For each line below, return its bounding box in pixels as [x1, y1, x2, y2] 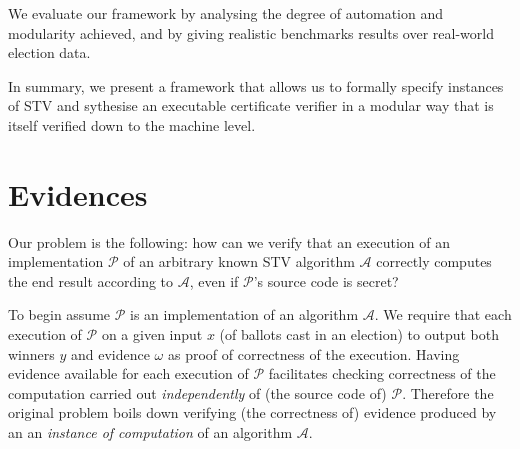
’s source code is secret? [253, 270, 399, 291]
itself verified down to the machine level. [8, 114, 256, 135]
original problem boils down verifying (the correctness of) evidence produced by [8, 402, 497, 423]
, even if [189, 270, 239, 291]
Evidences [8, 173, 148, 214]
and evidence [70, 343, 150, 364]
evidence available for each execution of [8, 363, 249, 384]
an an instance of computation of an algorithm [8, 422, 293, 443]
